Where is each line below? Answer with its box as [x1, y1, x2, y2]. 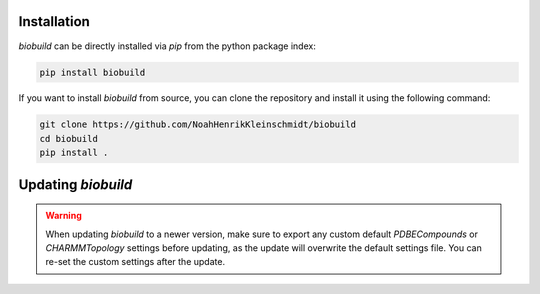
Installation [18, 13, 90, 30]
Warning [45, 210, 82, 222]
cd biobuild [39, 133, 99, 144]
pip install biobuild [39, 66, 146, 78]
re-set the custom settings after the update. [45, 256, 225, 268]
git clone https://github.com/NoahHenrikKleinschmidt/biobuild [39, 119, 357, 130]
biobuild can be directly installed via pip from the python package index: [18, 40, 317, 52]
